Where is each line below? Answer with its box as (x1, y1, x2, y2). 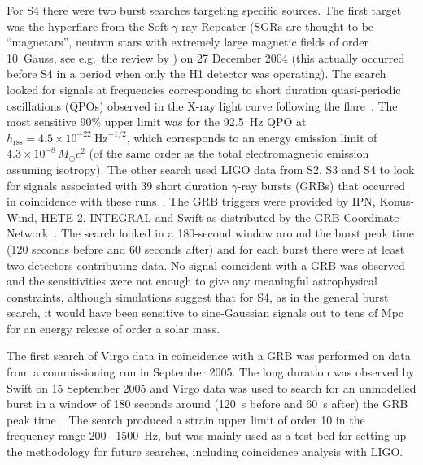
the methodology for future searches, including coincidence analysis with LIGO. (7, 443, 403, 460)
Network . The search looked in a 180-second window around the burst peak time (7, 224, 414, 241)
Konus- (379, 193, 415, 210)
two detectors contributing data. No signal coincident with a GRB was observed (7, 256, 405, 273)
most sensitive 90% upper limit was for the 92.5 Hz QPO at (7, 113, 307, 130)
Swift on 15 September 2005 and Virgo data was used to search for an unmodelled (7, 379, 416, 396)
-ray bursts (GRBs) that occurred (237, 176, 406, 193)
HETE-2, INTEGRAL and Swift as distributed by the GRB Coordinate (41, 208, 399, 225)
